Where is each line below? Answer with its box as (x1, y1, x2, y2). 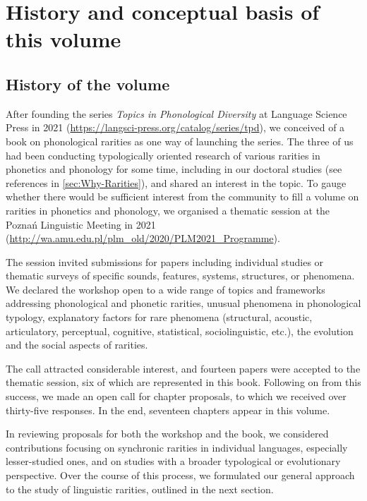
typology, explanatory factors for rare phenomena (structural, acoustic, (6, 310, 313, 325)
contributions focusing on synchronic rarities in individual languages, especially (6, 440, 348, 454)
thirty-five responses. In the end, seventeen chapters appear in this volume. (6, 402, 330, 417)
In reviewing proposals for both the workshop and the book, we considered (6, 426, 329, 441)
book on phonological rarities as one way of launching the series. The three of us (6, 133, 354, 148)
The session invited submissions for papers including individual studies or (6, 254, 324, 269)
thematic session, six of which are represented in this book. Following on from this (6, 375, 361, 390)
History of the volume (6, 73, 170, 95)
